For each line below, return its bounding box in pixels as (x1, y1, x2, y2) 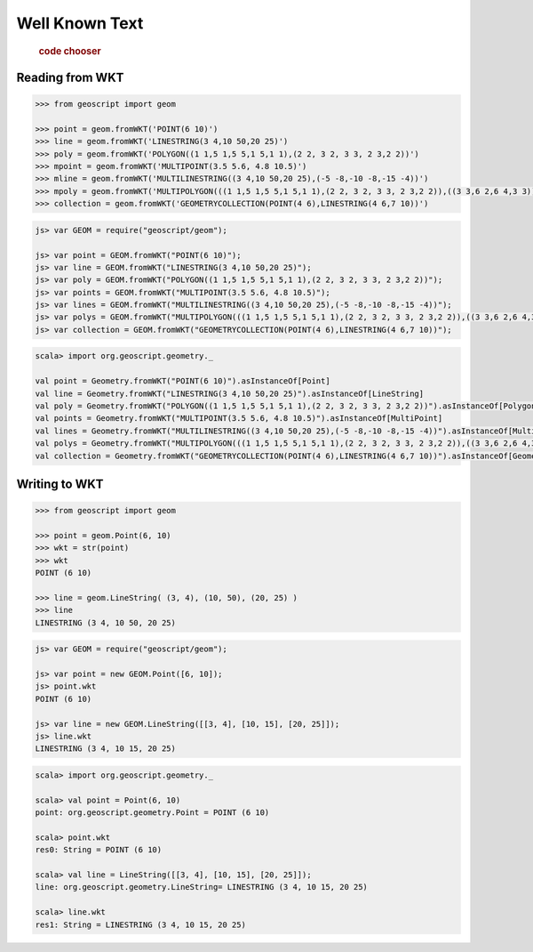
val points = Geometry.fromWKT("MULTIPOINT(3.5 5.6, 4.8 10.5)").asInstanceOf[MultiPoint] (35, 414, 443, 424)
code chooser (38, 44, 101, 57)
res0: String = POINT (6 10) (35, 845, 163, 855)
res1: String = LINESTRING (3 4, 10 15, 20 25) (35, 919, 246, 930)
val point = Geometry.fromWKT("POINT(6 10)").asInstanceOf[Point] (35, 376, 330, 386)
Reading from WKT (16, 69, 124, 85)
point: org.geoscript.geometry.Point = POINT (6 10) (35, 808, 270, 818)
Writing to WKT (16, 476, 104, 491)
